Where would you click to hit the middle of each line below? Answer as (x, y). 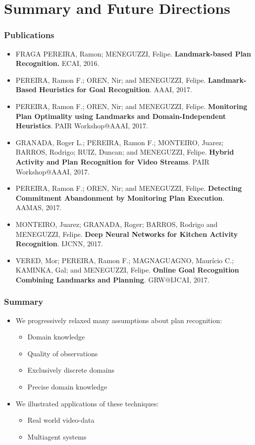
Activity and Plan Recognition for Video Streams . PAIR (112, 161)
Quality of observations (63, 353)
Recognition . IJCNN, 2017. (59, 244)
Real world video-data (61, 420)
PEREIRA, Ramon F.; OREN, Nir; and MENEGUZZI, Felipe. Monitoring (131, 106)
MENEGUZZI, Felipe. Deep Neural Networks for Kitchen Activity (127, 234)
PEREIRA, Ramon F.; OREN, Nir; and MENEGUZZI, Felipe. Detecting (129, 188)
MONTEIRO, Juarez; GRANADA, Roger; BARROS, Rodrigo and (117, 224)
